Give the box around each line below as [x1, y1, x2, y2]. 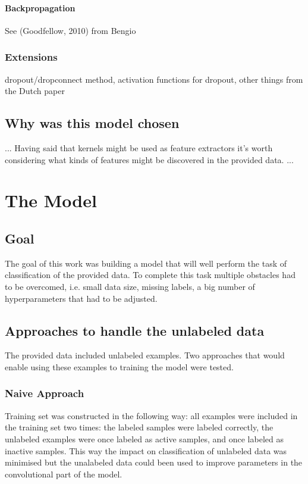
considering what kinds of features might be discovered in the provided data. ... [5, 153, 294, 166]
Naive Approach [5, 386, 84, 401]
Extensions [5, 49, 58, 64]
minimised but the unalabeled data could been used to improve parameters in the [5, 456, 303, 469]
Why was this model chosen [5, 114, 180, 132]
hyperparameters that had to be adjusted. [5, 292, 158, 304]
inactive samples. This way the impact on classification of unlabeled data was [5, 444, 287, 457]
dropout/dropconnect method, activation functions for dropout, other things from [5, 73, 303, 85]
